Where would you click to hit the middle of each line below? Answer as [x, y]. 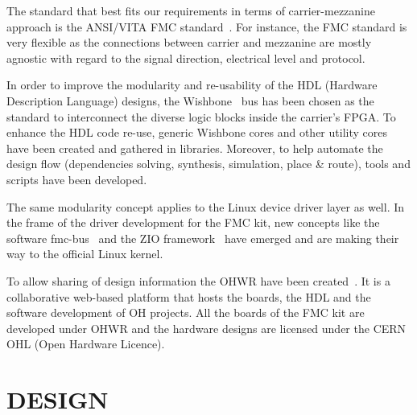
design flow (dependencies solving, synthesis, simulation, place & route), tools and [208, 164]
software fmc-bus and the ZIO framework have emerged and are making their [203, 238]
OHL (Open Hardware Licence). [86, 344]
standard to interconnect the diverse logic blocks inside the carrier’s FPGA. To [201, 116]
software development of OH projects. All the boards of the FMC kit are [186, 312]
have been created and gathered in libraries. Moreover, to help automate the [195, 148]
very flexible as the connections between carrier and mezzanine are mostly [189, 42]
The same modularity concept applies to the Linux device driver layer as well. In [206, 206]
